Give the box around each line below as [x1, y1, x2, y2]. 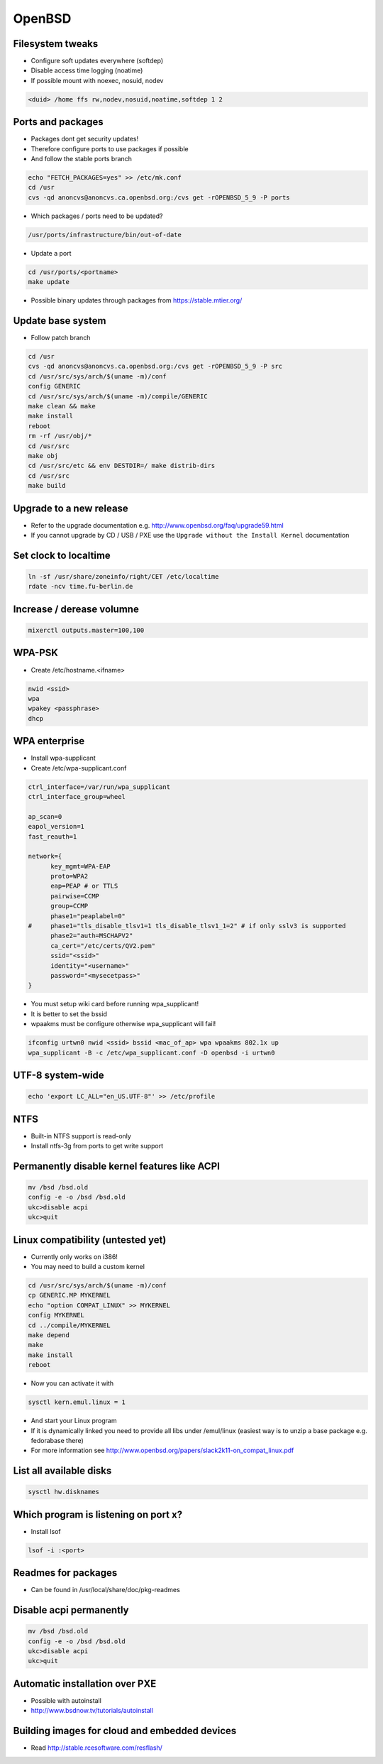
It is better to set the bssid [30, 1009, 108, 1018]
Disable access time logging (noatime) [30, 66, 143, 75]
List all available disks [13, 1465, 112, 1477]
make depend [28, 1332, 70, 1339]
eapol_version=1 [28, 822, 85, 831]
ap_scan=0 [28, 812, 62, 820]
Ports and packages [13, 116, 104, 128]
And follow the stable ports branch [30, 155, 133, 163]
